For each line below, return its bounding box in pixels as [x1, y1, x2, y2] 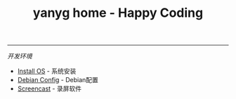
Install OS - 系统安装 [17, 67, 77, 75]
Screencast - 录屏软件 [17, 84, 82, 93]
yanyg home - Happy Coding [32, 5, 204, 21]
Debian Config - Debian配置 [17, 76, 98, 84]
